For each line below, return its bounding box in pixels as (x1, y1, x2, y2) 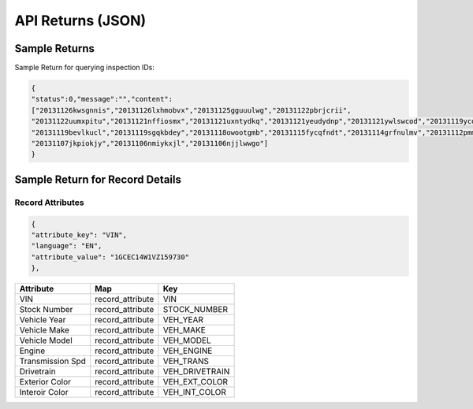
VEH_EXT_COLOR (162, 377, 229, 388)
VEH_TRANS (162, 355, 209, 366)
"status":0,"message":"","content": (31, 95, 173, 104)
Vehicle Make (19, 325, 70, 336)
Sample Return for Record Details (14, 173, 181, 186)
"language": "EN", (31, 241, 102, 251)
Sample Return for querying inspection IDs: (14, 63, 155, 73)
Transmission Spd (19, 355, 87, 366)
